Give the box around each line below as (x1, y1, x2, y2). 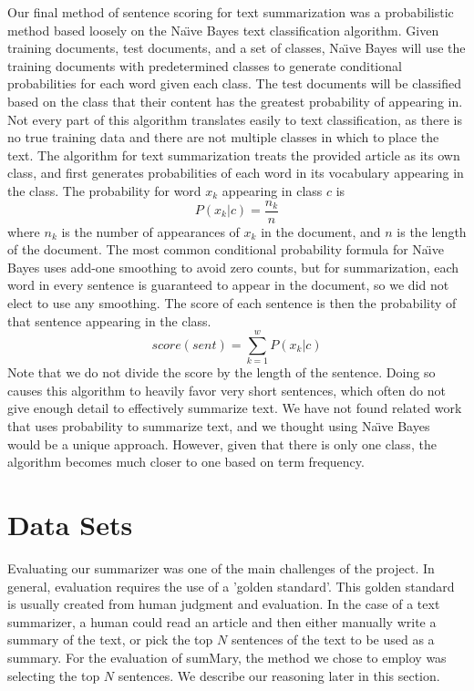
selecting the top (7, 665, 100, 685)
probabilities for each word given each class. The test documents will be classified (7, 74, 461, 93)
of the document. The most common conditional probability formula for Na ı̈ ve (7, 240, 444, 259)
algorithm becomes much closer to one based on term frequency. (7, 452, 365, 471)
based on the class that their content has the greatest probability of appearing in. (7, 91, 463, 110)
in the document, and (261, 222, 381, 241)
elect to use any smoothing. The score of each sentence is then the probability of (7, 293, 457, 312)
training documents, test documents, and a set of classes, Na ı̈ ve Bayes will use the (7, 38, 466, 57)
